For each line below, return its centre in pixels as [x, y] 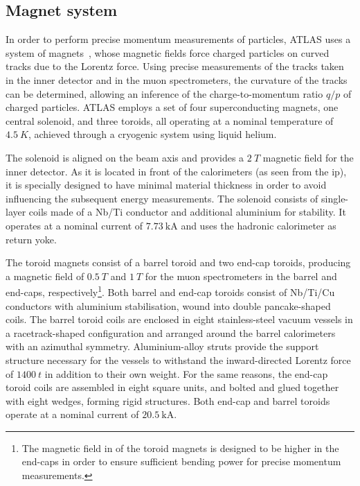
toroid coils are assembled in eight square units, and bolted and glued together [172, 387]
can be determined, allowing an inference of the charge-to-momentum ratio [164, 93]
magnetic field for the [308, 157]
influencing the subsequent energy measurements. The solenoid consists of [162, 198]
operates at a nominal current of [74, 225]
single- [335, 198]
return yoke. [31, 239]
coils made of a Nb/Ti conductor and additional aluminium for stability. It [187, 212]
